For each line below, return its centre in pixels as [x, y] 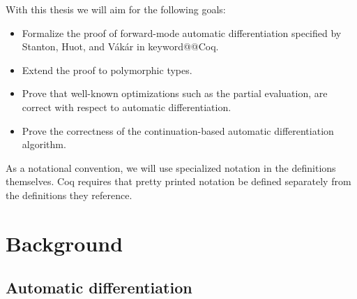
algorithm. [44, 144]
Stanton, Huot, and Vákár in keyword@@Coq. [120, 46]
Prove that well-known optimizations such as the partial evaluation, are [175, 93]
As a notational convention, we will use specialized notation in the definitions [171, 167]
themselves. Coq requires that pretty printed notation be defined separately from [178, 181]
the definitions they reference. [69, 195]
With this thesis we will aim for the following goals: [116, 9]
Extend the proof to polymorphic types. [107, 70]
